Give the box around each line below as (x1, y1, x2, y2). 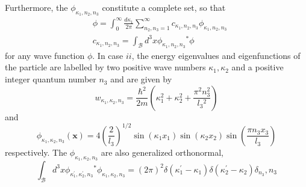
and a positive (231, 61, 284, 73)
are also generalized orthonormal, (101, 146, 223, 158)
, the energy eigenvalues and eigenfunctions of (131, 49, 301, 61)
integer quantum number (5, 73, 96, 85)
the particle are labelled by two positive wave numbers (5, 61, 206, 73)
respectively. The (5, 146, 67, 158)
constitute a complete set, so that (102, 1, 226, 13)
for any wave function (5, 49, 85, 61)
